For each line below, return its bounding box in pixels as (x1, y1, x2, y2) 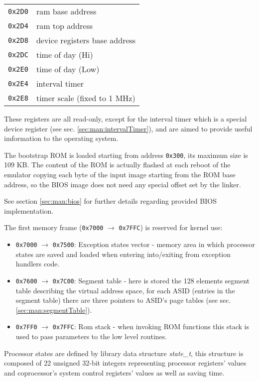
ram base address (36, 5, 97, 17)
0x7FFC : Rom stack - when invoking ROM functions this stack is (52, 321, 249, 332)
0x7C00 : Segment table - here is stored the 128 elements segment (52, 275, 250, 285)
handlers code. (15, 258, 60, 269)
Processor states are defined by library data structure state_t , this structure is (4, 348, 244, 358)
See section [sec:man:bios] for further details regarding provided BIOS (4, 196, 217, 206)
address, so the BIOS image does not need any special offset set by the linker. (4, 179, 241, 189)
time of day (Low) (36, 63, 100, 75)
